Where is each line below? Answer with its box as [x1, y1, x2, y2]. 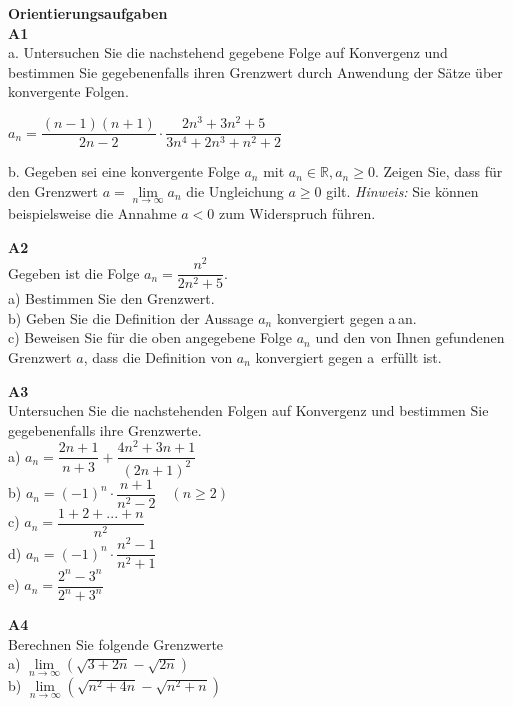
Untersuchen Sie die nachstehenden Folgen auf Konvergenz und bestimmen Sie [8, 400, 489, 421]
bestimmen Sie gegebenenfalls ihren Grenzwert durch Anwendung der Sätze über [8, 61, 503, 82]
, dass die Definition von [83, 347, 233, 368]
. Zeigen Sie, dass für [374, 161, 503, 182]
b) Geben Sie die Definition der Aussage [8, 307, 254, 328]
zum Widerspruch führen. [218, 202, 376, 223]
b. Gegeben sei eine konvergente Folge [8, 161, 240, 182]
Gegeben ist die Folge [8, 262, 140, 283]
